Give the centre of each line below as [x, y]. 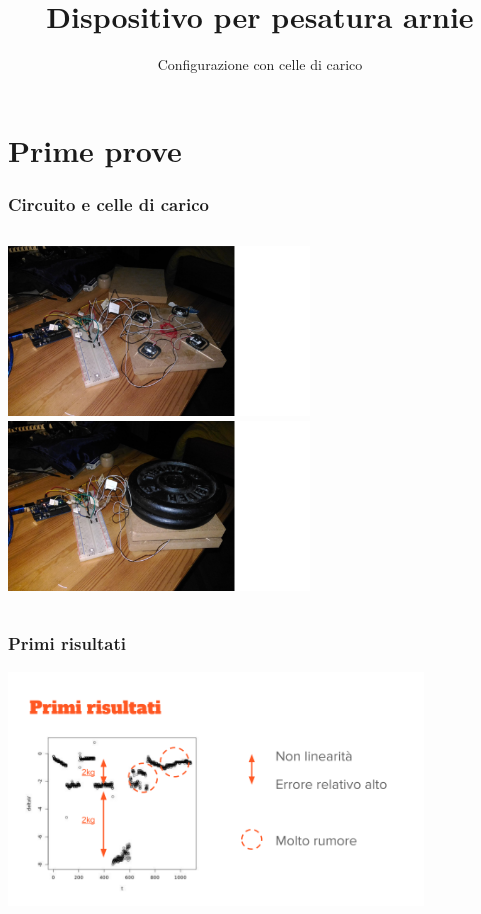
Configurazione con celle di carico [260, 64]
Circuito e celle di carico [108, 203]
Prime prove [95, 149]
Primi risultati [67, 643]
